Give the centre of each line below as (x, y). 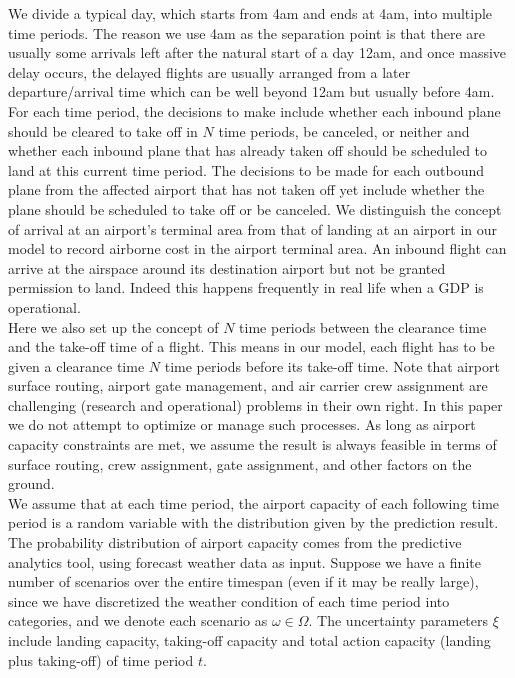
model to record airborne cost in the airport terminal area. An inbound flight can (257, 248)
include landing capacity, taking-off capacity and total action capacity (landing (249, 640)
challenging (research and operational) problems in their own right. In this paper (255, 404)
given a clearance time (76, 365)
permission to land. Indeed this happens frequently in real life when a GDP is (246, 287)
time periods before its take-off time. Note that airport (332, 365)
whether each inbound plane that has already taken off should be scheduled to (248, 150)
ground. (31, 483)
